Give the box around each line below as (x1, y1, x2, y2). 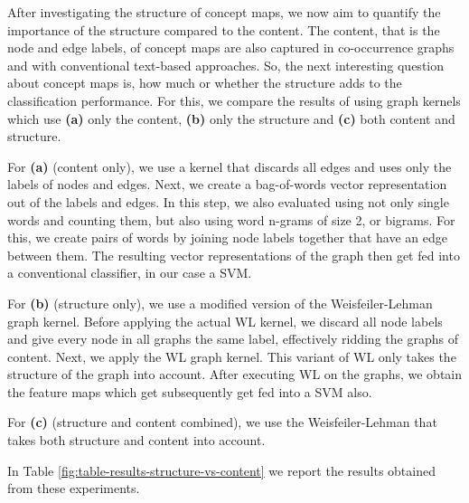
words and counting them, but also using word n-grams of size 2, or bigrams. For (7, 210, 455, 229)
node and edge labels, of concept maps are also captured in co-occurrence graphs (7, 38, 455, 57)
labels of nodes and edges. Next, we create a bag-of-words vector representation (7, 175, 447, 194)
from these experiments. (7, 479, 140, 498)
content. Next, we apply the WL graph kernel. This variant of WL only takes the (7, 346, 456, 365)
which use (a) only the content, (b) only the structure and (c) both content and (7, 109, 455, 128)
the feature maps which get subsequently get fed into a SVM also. (7, 382, 372, 401)
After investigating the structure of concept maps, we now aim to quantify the (7, 3, 441, 21)
